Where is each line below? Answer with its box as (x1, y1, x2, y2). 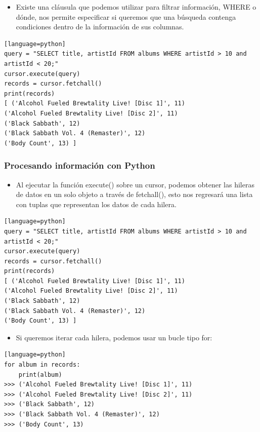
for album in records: (4, 361, 80, 369)
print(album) (18, 371, 62, 378)
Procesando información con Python (4, 159, 155, 172)
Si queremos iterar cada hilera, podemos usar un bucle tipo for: (16, 332, 212, 342)
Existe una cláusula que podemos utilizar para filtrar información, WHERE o (16, 2, 256, 12)
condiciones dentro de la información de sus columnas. (16, 21, 184, 32)
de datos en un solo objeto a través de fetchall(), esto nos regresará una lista (16, 189, 253, 200)
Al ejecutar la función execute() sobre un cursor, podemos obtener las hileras (16, 179, 254, 189)
